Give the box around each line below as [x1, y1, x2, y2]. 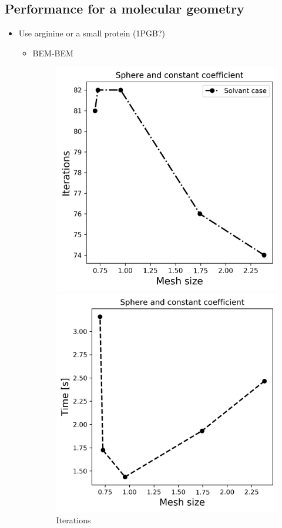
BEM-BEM [32, 46, 73, 59]
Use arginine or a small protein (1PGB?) [18, 27, 166, 39]
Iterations [56, 514, 91, 526]
